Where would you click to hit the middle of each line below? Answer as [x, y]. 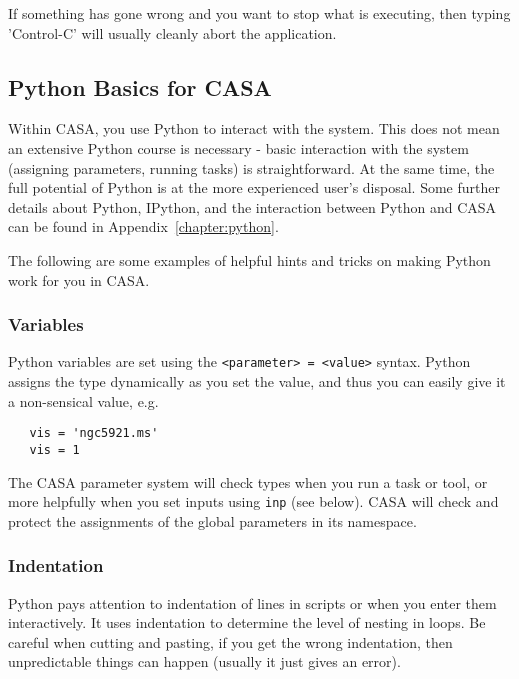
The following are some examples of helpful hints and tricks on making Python [249, 259]
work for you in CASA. [79, 279]
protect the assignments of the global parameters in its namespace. [212, 520]
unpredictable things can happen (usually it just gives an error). [204, 661]
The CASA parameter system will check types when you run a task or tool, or [248, 481]
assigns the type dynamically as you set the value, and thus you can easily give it [257, 381]
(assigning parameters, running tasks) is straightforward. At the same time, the [251, 167]
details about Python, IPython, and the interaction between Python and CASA [252, 206]
